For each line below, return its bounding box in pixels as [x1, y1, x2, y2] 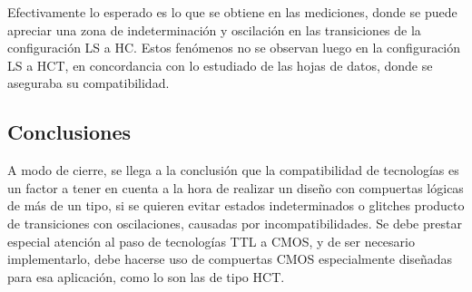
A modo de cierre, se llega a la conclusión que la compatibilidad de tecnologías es [7, 161, 459, 180]
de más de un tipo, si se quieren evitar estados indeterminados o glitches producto [7, 196, 465, 215]
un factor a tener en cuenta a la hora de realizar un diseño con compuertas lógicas [7, 178, 464, 197]
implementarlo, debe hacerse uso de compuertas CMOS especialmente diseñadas [7, 249, 453, 268]
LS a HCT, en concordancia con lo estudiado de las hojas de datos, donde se [7, 55, 433, 74]
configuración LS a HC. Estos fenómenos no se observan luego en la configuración [7, 38, 461, 57]
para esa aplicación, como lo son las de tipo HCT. [7, 267, 285, 286]
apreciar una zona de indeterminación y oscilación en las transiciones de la [7, 20, 421, 39]
